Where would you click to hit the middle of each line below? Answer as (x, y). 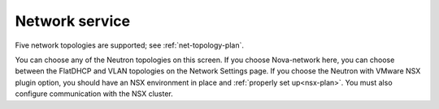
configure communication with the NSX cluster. (94, 94)
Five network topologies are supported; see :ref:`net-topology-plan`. (129, 45)
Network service (72, 21)
